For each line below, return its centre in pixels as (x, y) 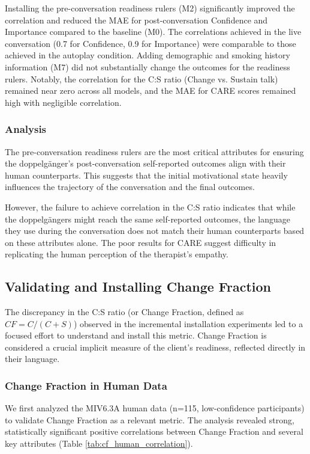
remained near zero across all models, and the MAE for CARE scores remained (151, 90)
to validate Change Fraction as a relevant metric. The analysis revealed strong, (150, 419)
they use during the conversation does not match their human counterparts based (155, 231)
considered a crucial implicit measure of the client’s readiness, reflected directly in (155, 347)
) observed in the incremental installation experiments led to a (188, 323)
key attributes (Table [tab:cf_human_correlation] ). (99, 443)
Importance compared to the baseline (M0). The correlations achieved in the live (153, 32)
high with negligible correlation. (63, 102)
